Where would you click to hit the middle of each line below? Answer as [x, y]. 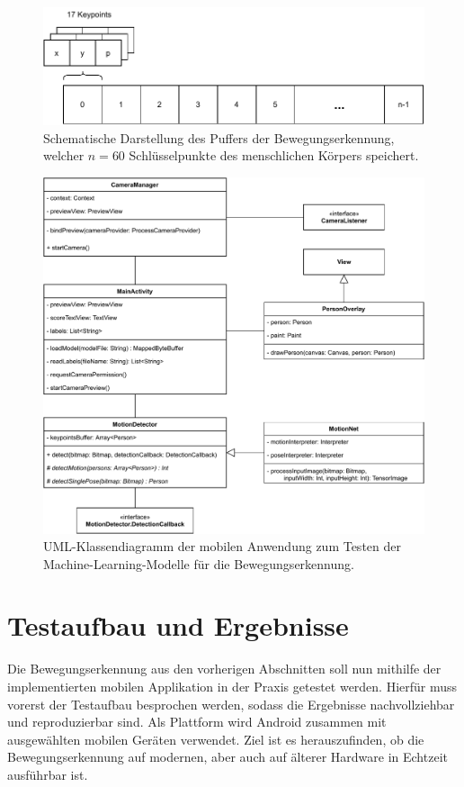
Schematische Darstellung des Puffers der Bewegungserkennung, [219, 137]
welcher [64, 155]
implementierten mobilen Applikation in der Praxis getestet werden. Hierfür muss [232, 686]
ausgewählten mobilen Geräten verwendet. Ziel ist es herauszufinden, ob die [216, 739]
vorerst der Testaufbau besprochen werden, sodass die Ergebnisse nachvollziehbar [231, 704]
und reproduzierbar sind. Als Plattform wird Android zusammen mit [197, 722]
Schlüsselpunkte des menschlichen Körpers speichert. [274, 155]
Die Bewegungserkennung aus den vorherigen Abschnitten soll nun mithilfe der [224, 669]
